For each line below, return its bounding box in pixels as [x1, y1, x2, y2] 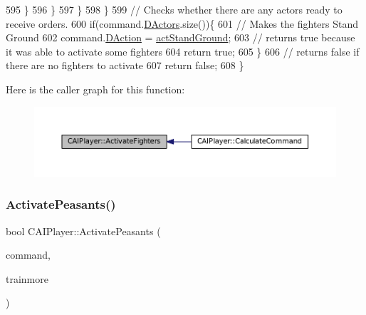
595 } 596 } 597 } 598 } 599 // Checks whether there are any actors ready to [6, 2, 343, 16]
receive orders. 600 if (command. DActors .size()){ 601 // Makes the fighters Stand [6, 16, 359, 31]
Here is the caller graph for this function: [6, 81, 185, 96]
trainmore [6, 271, 48, 286]
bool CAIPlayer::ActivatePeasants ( [6, 223, 161, 238]
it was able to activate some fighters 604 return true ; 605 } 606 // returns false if [6, 43, 360, 58]
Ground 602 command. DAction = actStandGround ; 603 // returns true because [6, 30, 355, 45]
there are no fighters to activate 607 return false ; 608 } [6, 58, 244, 73]
